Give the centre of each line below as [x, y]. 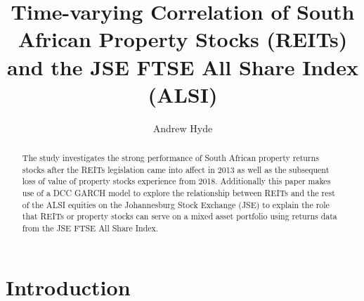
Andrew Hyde [183, 128]
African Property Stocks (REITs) [183, 39]
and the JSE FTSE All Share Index [183, 66]
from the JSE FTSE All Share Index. [90, 228]
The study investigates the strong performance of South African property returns [170, 158]
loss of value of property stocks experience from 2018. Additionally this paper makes [176, 181]
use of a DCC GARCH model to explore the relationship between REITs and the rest [178, 193]
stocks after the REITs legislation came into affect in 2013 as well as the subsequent [176, 169]
